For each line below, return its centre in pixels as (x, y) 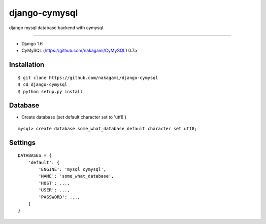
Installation (27, 65)
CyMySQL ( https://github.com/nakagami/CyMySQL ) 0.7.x (80, 51)
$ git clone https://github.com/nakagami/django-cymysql (88, 77)
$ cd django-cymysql (43, 85)
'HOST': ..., (54, 183)
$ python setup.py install (50, 92)
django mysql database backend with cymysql (56, 28)
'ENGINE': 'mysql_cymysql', (72, 169)
